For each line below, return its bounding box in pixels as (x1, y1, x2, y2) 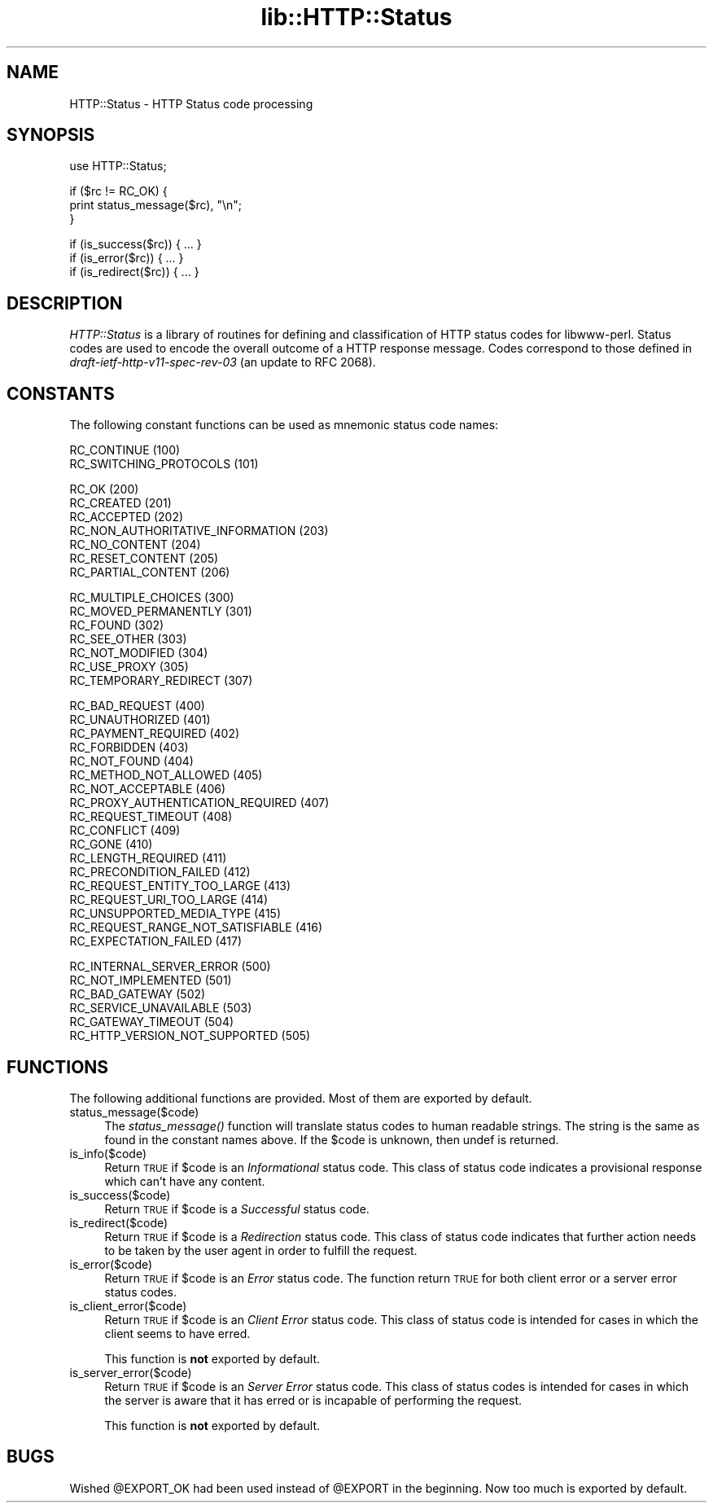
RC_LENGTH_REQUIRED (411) (69, 851, 227, 866)
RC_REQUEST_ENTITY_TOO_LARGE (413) (69, 879, 291, 893)
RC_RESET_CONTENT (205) (69, 551, 219, 566)
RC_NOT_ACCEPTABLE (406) (69, 782, 226, 796)
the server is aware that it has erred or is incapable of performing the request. (104, 1393, 522, 1407)
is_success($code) (69, 1187, 171, 1202)
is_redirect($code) (69, 1215, 168, 1230)
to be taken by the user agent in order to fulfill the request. (104, 1243, 418, 1257)
